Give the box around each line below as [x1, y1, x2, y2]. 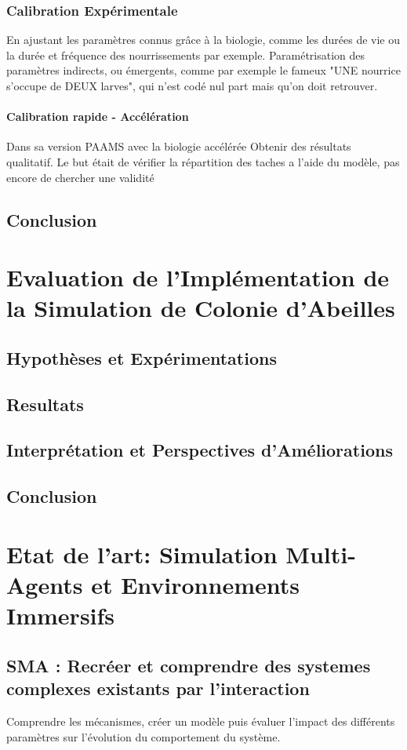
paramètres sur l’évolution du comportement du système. [6, 728, 281, 745]
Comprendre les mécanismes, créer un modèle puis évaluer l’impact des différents [6, 712, 395, 729]
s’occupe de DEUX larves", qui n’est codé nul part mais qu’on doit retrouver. [6, 78, 378, 93]
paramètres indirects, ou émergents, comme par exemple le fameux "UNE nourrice [6, 62, 401, 78]
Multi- [285, 537, 356, 570]
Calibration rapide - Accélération [6, 108, 189, 125]
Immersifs [6, 599, 115, 632]
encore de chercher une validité [6, 169, 154, 185]
